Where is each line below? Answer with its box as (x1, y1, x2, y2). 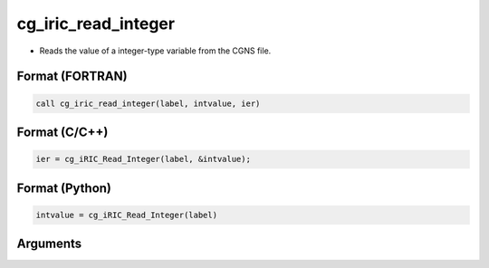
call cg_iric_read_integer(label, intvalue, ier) (35, 98, 261, 109)
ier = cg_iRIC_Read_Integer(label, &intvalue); (35, 154, 251, 165)
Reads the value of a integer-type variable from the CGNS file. (39, 45, 272, 56)
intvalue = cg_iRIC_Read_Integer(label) (35, 209, 217, 220)
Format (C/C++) (16, 124, 109, 139)
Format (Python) (16, 180, 112, 196)
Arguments (16, 236, 82, 252)
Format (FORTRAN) (16, 69, 128, 84)
